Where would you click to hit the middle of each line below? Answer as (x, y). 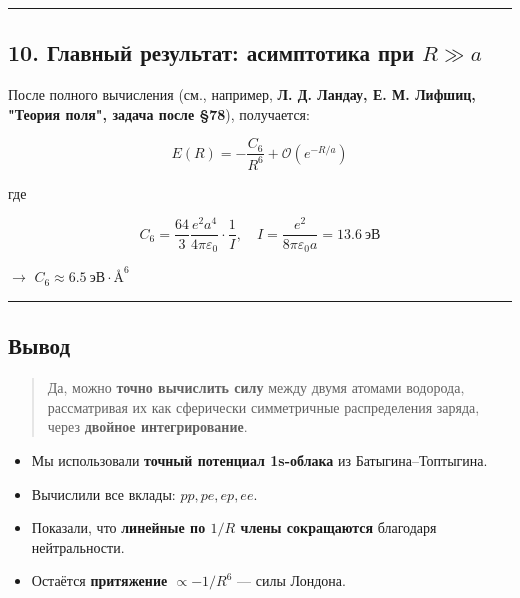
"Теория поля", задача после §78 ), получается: (159, 113)
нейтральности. (78, 546)
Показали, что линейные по (118, 527)
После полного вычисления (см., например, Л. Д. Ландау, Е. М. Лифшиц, (242, 94)
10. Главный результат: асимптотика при (211, 52)
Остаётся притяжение (99, 580)
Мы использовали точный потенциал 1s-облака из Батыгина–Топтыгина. (259, 460)
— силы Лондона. (291, 580)
